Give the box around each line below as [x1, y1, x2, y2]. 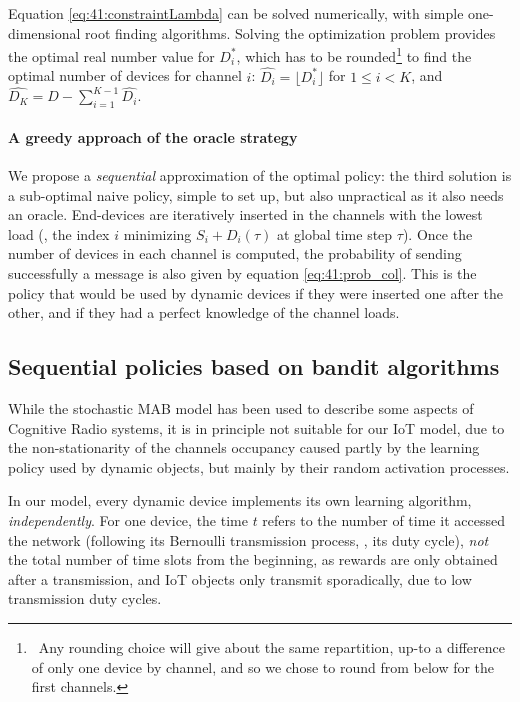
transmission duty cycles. [8, 588, 162, 609]
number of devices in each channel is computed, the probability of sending [8, 243, 462, 264]
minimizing [123, 223, 192, 244]
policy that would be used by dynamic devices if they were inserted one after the [8, 282, 503, 303]
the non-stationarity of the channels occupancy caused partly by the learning [8, 437, 480, 458]
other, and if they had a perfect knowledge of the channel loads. [8, 302, 400, 323]
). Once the [402, 223, 473, 244]
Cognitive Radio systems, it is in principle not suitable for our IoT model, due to [8, 417, 505, 438]
